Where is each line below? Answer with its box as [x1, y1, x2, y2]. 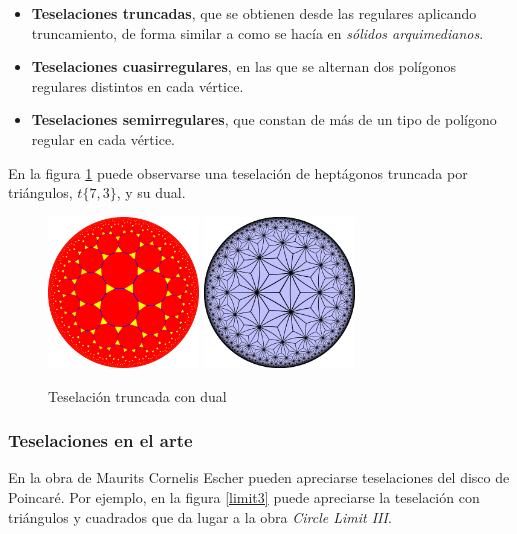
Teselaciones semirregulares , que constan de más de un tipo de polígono [31, 109, 497, 130]
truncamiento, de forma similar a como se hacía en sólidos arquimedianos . [31, 22, 484, 43]
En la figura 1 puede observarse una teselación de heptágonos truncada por [8, 162, 468, 183]
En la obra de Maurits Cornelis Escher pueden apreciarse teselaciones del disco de [8, 467, 510, 488]
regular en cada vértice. [31, 128, 176, 149]
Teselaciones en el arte [8, 428, 193, 453]
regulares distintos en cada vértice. [31, 75, 244, 96]
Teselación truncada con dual [48, 385, 227, 406]
